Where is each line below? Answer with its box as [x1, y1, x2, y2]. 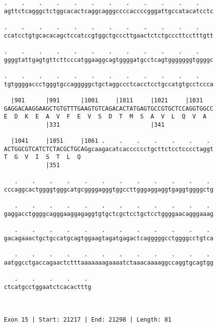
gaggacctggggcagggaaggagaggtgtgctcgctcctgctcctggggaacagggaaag [4, 211, 214, 218]
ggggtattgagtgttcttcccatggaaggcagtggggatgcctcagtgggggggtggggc [4, 56, 214, 63]
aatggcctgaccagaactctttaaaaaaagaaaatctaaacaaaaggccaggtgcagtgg [4, 259, 214, 266]
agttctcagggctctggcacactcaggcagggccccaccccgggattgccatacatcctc [4, 7, 214, 15]
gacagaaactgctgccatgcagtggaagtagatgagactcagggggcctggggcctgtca [4, 235, 214, 242]
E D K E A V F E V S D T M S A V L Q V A [4, 113, 207, 120]
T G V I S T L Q [4, 154, 81, 161]
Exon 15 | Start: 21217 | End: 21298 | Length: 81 [4, 316, 172, 323]
